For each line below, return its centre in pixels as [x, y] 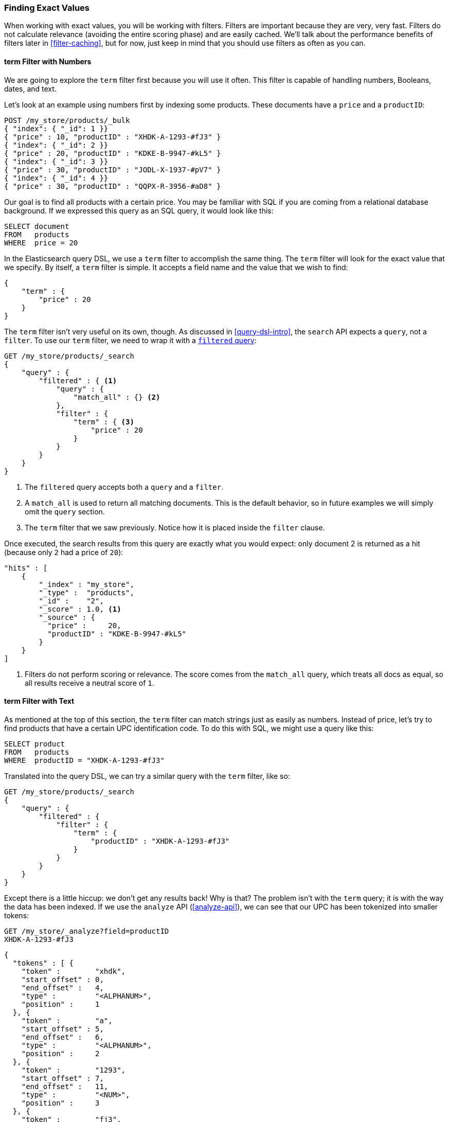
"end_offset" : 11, [65, 1086]
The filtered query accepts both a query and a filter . [124, 487]
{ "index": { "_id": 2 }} [56, 145]
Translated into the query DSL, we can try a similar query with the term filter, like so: [147, 776]
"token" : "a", [67, 1020]
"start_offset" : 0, [62, 979]
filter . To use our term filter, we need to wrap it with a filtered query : [130, 340]
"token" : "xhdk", [74, 971]
